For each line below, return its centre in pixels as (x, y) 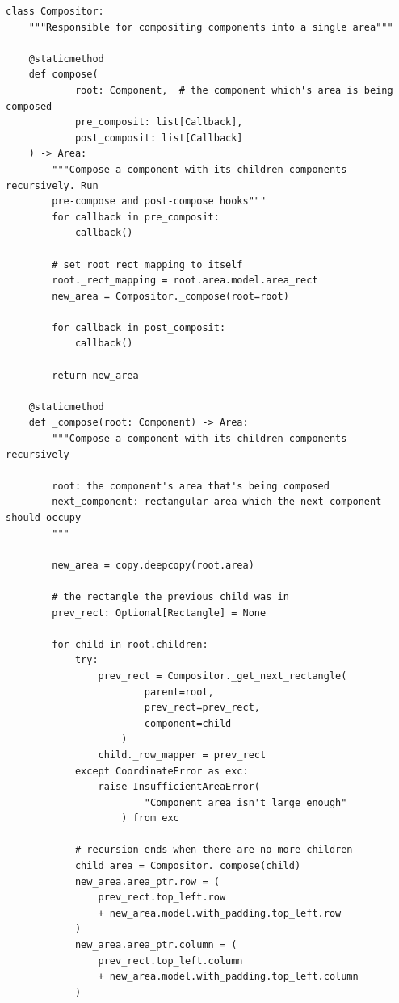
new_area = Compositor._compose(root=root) (170, 296)
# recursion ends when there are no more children (214, 850)
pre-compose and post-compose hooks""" (159, 201)
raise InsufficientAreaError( (179, 787)
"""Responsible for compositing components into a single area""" (211, 27)
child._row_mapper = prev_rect (182, 755)
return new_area (95, 375)
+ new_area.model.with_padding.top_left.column (228, 977)
